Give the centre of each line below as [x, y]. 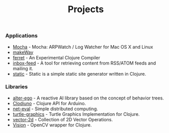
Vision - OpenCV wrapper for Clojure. [52, 125]
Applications [21, 36]
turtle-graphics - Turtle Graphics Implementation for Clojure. [76, 114]
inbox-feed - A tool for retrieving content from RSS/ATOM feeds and [84, 63]
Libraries [17, 87]
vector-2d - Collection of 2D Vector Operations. [63, 119]
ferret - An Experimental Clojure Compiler [56, 57]
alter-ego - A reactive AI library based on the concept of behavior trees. [88, 98]
